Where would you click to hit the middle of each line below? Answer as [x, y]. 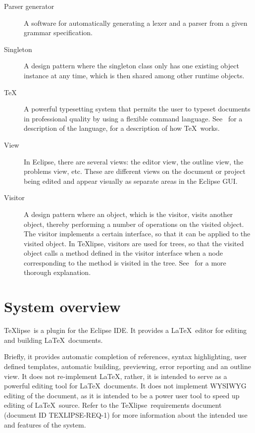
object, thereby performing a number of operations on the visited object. [134, 224]
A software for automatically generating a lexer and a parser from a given [136, 23]
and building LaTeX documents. [53, 340]
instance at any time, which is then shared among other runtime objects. [134, 75]
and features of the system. [45, 424]
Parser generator [29, 6]
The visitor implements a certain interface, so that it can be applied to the [137, 234]
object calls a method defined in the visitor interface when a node [123, 253]
